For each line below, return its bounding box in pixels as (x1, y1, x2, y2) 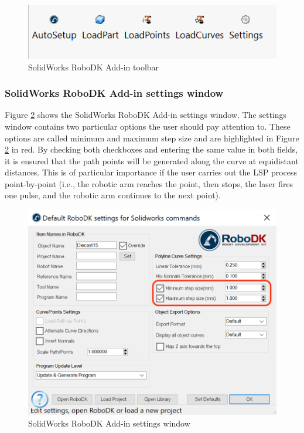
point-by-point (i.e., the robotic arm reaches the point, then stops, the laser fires (5, 177, 293, 190)
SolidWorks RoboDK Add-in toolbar (28, 60, 159, 73)
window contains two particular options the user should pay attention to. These (5, 120, 291, 132)
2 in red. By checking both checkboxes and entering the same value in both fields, (5, 143, 298, 155)
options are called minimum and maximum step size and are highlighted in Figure (5, 131, 299, 144)
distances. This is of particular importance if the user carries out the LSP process (5, 166, 298, 178)
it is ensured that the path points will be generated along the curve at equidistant (5, 154, 299, 167)
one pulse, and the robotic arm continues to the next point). (5, 189, 221, 201)
